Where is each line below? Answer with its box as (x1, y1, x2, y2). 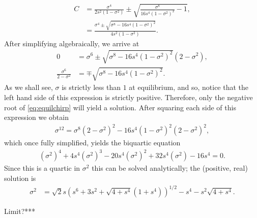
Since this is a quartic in (4, 163, 80, 173)
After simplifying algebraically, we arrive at (4, 38, 139, 48)
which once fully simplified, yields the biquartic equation (4, 137, 181, 148)
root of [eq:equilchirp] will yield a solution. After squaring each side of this (4, 102, 236, 112)
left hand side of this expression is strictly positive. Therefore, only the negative (4, 91, 253, 102)
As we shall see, (4, 82, 53, 92)
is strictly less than (62, 82, 121, 92)
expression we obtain (4, 112, 69, 122)
